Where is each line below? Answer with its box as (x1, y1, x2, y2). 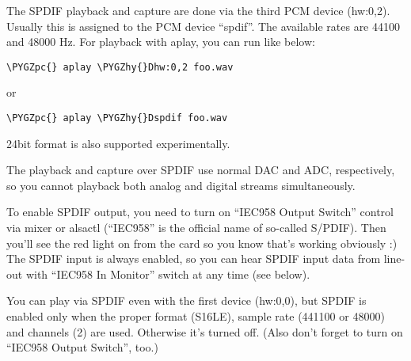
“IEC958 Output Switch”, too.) (6, 339, 158, 355)
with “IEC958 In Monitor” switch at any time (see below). (25, 265, 310, 282)
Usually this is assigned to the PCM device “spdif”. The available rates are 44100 (6, 17, 400, 34)
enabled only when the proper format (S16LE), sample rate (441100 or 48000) (6, 308, 385, 325)
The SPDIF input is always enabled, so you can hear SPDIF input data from (6, 250, 381, 267)
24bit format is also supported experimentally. (6, 135, 230, 151)
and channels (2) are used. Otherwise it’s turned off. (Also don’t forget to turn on (6, 323, 403, 340)
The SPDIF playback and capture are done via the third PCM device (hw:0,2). (6, 2, 390, 18)
